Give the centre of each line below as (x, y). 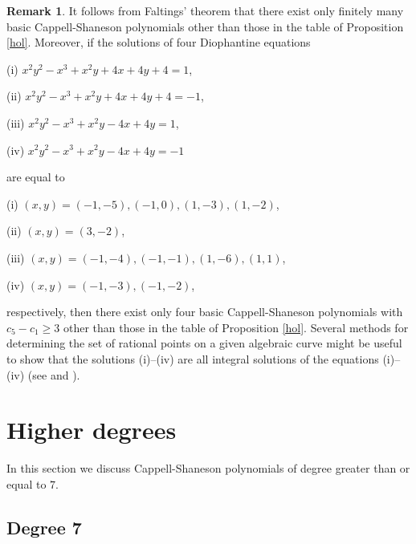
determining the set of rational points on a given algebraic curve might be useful (204, 343)
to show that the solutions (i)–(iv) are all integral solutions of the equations (193, 358)
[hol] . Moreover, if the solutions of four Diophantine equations (159, 42)
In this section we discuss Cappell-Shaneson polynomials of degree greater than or (208, 468)
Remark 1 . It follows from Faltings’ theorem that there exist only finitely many (205, 10)
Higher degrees (92, 430)
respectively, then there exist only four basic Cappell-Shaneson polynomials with (205, 312)
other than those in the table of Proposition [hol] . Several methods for (236, 327)
